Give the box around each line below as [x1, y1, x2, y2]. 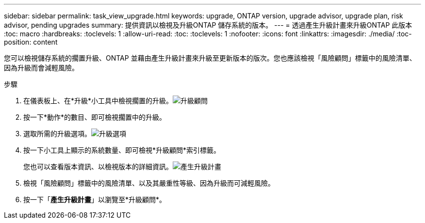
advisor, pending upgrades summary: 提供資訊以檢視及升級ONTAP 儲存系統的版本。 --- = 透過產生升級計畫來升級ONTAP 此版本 [4, 21, 412, 29]
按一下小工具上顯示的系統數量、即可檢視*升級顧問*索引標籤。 [23, 146, 221, 154]
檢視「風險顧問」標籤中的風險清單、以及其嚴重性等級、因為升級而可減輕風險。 [23, 179, 275, 187]
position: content [4, 38, 58, 46]
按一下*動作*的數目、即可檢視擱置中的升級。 [23, 113, 166, 121]
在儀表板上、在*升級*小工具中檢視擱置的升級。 [23, 96, 173, 105]
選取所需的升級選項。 [23, 129, 91, 138]
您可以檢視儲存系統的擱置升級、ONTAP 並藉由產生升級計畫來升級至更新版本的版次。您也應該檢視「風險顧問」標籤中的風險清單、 [4, 54, 416, 62]
